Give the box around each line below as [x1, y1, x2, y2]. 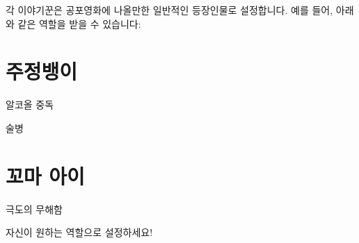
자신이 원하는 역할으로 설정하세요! [6, 225, 153, 240]
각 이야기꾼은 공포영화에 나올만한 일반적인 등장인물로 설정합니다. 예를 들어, [6, 3, 333, 17]
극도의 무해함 [6, 201, 63, 216]
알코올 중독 [6, 97, 54, 112]
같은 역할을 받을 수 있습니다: [17, 16, 141, 31]
